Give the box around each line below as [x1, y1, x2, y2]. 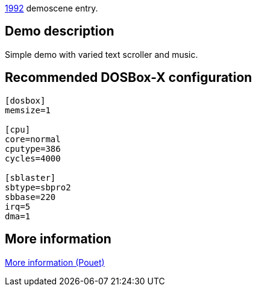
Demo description [5, 23, 114, 39]
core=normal [5, 134, 61, 144]
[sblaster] [5, 172, 56, 183]
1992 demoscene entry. [5, 3, 98, 13]
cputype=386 [5, 143, 61, 154]
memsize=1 [5, 105, 51, 115]
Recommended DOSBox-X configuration [5, 70, 252, 86]
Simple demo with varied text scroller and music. [5, 49, 198, 60]
